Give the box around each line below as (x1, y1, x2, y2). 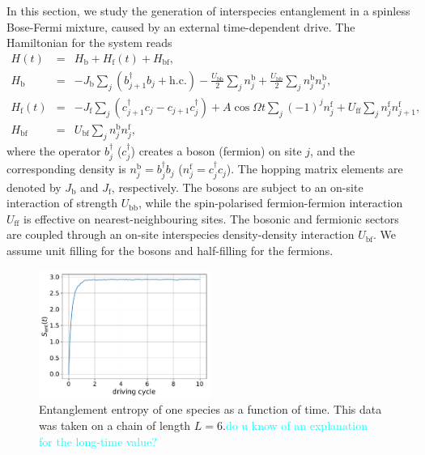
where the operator (6, 142, 101, 159)
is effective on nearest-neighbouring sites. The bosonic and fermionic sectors (23, 210, 399, 227)
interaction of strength (6, 194, 118, 211)
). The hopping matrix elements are (226, 160, 403, 177)
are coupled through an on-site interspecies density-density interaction (6, 226, 355, 243)
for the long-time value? (39, 432, 157, 449)
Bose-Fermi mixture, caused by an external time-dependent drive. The (6, 18, 355, 35)
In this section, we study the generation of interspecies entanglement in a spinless (6, 2, 410, 19)
